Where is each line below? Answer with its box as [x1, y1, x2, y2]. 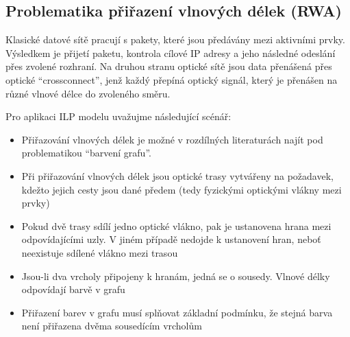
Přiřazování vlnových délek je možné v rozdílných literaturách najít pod [21, 132, 323, 146]
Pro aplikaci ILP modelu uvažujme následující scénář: [5, 109, 232, 124]
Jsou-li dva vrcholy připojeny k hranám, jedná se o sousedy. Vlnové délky [21, 268, 330, 283]
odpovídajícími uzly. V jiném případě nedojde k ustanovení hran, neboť [21, 232, 321, 246]
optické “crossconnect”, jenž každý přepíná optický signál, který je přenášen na [5, 72, 338, 86]
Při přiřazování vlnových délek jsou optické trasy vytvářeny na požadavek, [21, 168, 334, 183]
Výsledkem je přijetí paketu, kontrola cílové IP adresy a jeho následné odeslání [5, 45, 336, 60]
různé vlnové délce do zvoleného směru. [5, 86, 171, 100]
